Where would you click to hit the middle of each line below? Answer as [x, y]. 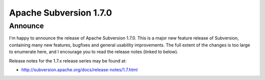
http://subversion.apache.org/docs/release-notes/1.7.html [79, 70]
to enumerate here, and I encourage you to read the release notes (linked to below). [94, 52]
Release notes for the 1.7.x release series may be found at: [68, 60]
